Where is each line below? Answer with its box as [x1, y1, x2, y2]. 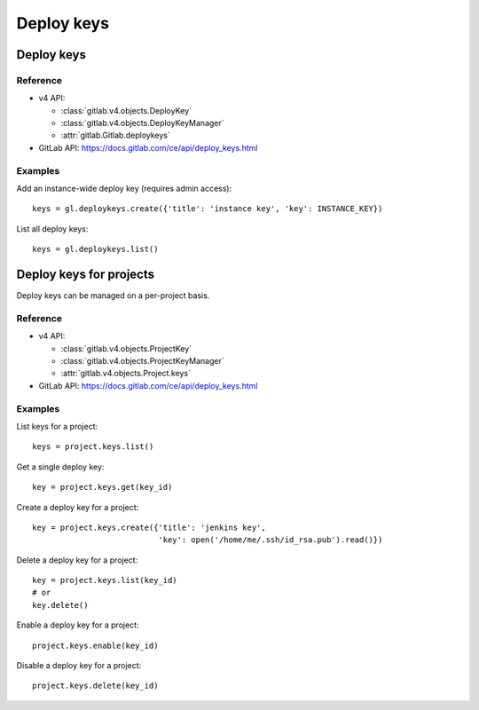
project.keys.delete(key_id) [32, 681, 159, 691]
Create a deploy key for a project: [16, 501, 139, 512]
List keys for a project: [16, 421, 98, 431]
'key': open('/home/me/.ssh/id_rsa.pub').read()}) [158, 535, 383, 545]
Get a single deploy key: [16, 461, 105, 472]
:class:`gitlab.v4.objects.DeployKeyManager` [60, 118, 225, 129]
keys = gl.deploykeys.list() [32, 244, 159, 255]
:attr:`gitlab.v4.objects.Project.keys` [60, 368, 191, 379]
